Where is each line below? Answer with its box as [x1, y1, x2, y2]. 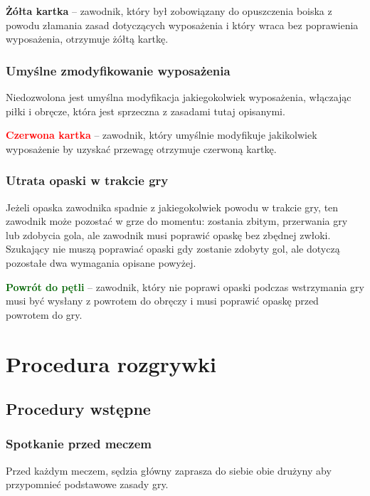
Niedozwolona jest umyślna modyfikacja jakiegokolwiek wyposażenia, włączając [6, 90, 351, 104]
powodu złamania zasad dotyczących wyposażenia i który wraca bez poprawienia [6, 17, 359, 32]
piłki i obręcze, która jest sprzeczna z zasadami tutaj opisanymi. [6, 103, 285, 118]
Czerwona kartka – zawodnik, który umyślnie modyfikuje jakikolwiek [6, 127, 317, 142]
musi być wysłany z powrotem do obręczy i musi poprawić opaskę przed [6, 293, 319, 308]
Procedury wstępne [6, 398, 151, 420]
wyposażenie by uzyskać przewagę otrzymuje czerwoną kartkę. [6, 141, 277, 156]
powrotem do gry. [6, 307, 83, 322]
